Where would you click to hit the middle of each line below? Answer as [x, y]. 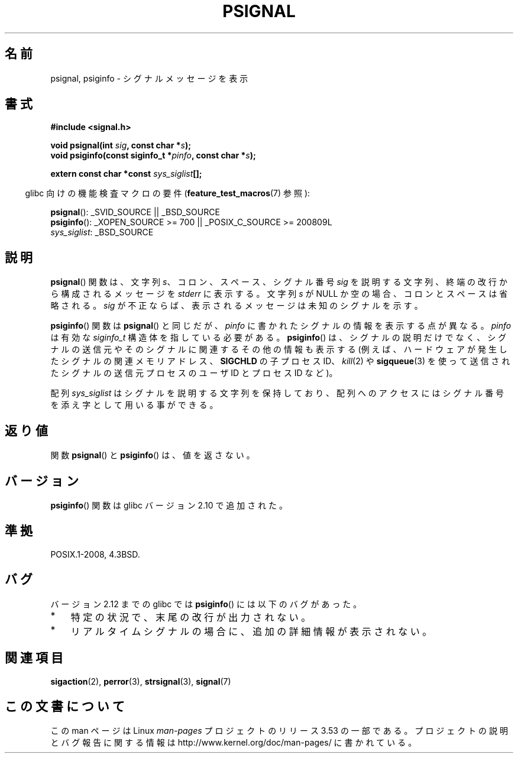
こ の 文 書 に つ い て [65, 706]
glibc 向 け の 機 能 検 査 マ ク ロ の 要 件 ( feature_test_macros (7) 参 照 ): [168, 193]
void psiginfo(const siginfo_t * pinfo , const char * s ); [153, 156]
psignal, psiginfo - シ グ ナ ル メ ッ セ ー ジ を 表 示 [149, 78]
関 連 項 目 [34, 658]
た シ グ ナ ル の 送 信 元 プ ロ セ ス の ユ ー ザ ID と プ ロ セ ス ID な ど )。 [194, 373]
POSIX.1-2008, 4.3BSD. [95, 554]
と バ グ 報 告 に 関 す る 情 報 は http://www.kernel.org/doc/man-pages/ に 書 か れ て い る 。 [234, 743]
